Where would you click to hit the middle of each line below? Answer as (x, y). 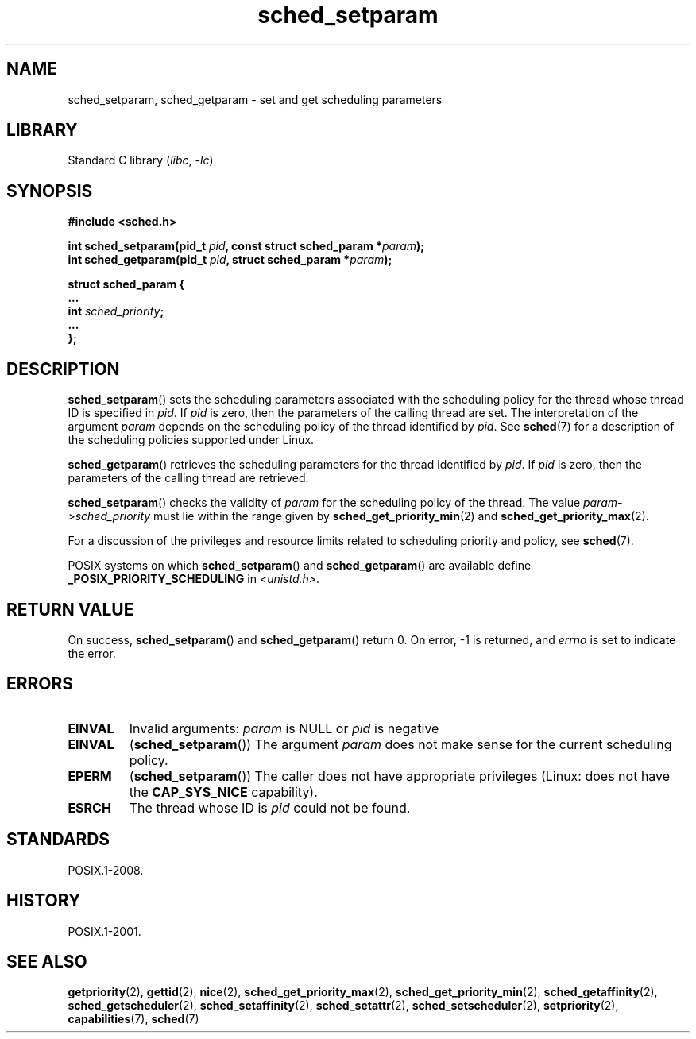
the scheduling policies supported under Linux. (191, 440)
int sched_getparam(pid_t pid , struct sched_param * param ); (230, 260)
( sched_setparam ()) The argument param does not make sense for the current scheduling (400, 744)
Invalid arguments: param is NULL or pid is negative (284, 728)
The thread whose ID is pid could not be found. (270, 807)
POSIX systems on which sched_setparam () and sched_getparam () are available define (300, 566)
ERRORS (40, 684)
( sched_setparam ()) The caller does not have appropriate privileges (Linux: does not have (400, 776)
